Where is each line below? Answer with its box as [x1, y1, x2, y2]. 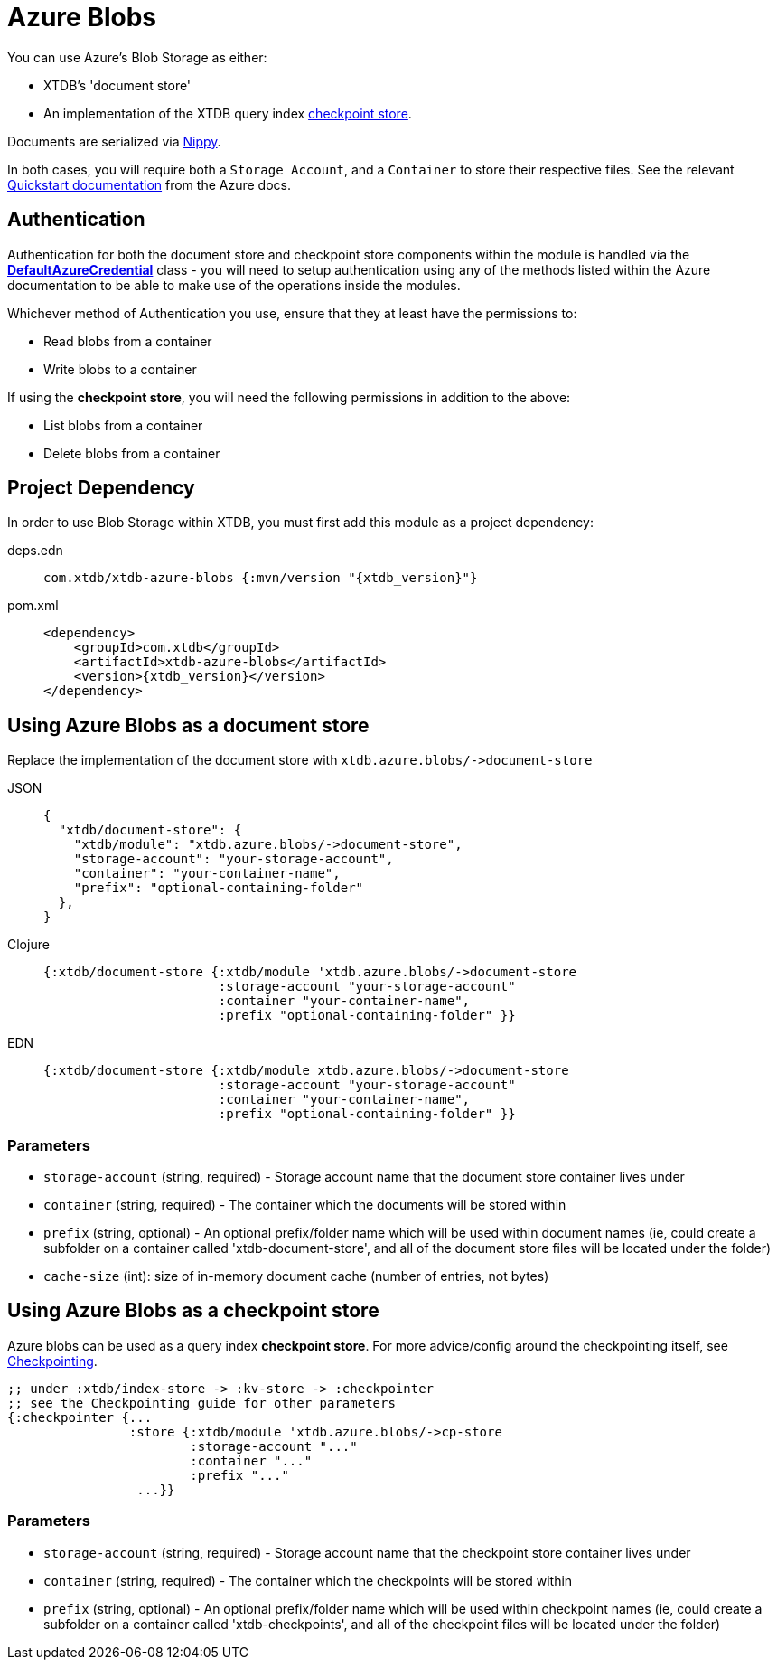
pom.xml [7, 598, 59, 614]
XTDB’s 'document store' [43, 77, 192, 93]
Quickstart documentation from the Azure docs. [7, 176, 291, 193]
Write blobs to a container [43, 361, 197, 377]
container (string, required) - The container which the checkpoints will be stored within [43, 1572, 573, 1588]
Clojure [7, 937, 50, 953]
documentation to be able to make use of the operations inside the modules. [7, 277, 461, 293]
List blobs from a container [43, 417, 203, 433]
